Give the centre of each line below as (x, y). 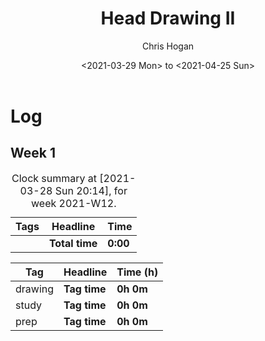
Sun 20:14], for (91, 190)
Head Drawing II (168, 18)
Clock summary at (54, 178)
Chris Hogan (168, 46)
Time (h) (137, 272)
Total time (73, 243)
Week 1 (33, 153)
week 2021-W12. (74, 203)
